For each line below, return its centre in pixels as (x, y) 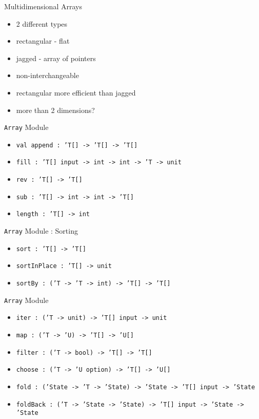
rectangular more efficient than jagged (76, 92)
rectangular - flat (43, 41)
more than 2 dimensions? (55, 110)
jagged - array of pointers (56, 58)
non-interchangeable (47, 75)
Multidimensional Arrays (43, 6)
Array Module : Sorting (41, 231)
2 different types (42, 23)
